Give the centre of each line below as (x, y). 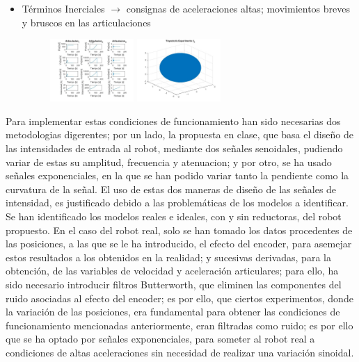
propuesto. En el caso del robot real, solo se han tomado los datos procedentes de (179, 230)
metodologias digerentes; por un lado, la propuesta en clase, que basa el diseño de (179, 134)
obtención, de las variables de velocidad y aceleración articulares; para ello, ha (172, 271)
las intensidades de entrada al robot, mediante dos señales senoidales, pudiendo (174, 148)
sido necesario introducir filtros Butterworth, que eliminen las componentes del (174, 284)
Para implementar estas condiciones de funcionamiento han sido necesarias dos (173, 121)
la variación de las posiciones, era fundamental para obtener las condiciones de (173, 312)
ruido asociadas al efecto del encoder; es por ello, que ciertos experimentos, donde (179, 298)
